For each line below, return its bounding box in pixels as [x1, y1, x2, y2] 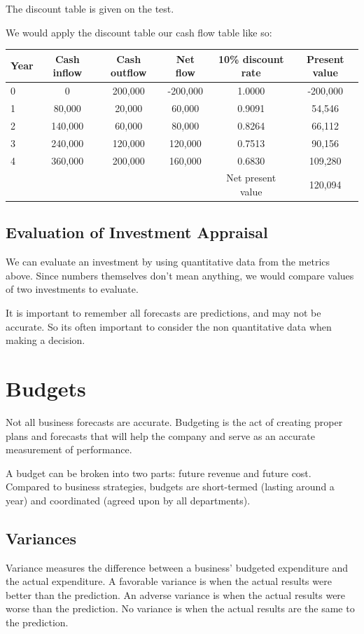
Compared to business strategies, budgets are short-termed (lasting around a [6, 479, 335, 494]
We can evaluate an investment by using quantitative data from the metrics [6, 254, 330, 269]
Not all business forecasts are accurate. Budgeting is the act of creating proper [6, 414, 343, 429]
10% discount [218, 51, 284, 66]
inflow [52, 65, 83, 80]
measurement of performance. [6, 442, 132, 457]
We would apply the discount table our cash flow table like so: [6, 25, 272, 39]
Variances [6, 527, 77, 549]
